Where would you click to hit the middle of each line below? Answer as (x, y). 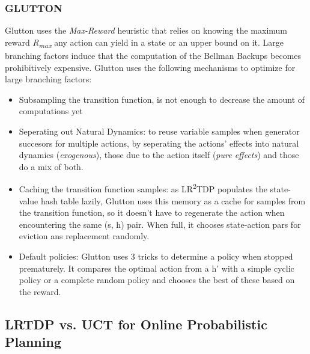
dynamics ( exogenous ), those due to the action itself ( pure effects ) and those (159, 155)
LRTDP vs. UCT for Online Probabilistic (136, 324)
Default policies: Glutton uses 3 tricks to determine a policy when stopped (156, 256)
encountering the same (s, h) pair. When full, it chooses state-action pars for (160, 224)
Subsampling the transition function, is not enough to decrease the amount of (162, 99)
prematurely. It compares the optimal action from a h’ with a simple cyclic (157, 268)
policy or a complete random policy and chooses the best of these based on (157, 280)
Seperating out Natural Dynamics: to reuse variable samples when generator (159, 131)
